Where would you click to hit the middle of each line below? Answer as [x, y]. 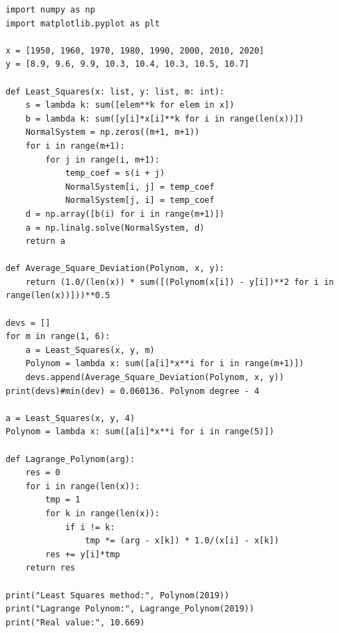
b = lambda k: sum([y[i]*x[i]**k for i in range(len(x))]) [165, 118]
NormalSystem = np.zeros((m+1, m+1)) [113, 132]
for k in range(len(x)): [102, 513]
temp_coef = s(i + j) [115, 173]
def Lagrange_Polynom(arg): [71, 459]
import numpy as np [50, 10]
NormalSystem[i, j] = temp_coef [140, 187]
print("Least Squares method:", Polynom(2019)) [118, 595]
